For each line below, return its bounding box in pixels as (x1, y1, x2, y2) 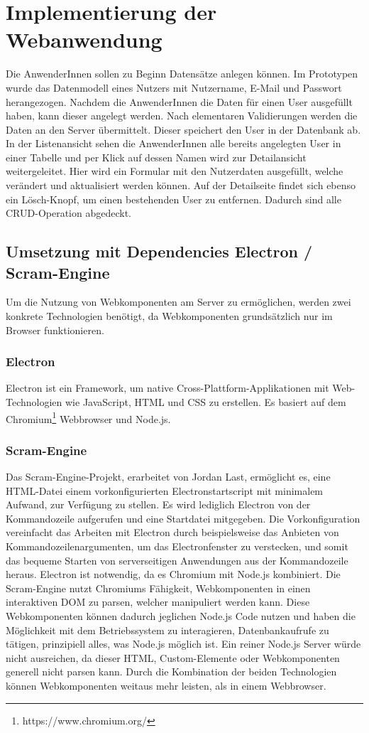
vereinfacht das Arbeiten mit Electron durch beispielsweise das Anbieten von (6, 525, 339, 540)
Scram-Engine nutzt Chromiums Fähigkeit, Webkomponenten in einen (6, 580, 311, 595)
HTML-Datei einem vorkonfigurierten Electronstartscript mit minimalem (6, 483, 324, 498)
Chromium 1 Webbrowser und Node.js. (6, 409, 171, 426)
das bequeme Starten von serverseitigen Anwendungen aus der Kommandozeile (6, 552, 348, 567)
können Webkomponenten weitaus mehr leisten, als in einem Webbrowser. (6, 678, 326, 692)
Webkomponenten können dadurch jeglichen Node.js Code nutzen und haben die (6, 609, 356, 624)
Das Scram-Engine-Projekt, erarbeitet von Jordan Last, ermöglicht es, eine (6, 469, 331, 484)
